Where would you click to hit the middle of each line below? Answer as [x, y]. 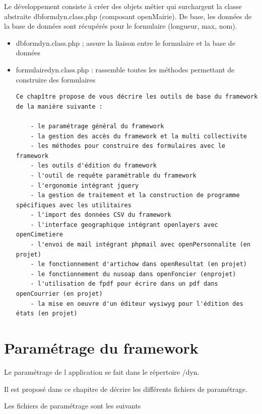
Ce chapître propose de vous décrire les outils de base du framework [137, 97]
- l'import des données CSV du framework [101, 215]
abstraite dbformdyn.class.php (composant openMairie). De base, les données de [128, 16]
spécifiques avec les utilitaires [74, 205]
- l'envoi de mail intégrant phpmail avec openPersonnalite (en [141, 245]
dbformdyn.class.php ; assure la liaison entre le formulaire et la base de [125, 43]
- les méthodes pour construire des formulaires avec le [128, 146]
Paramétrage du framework [101, 348]
